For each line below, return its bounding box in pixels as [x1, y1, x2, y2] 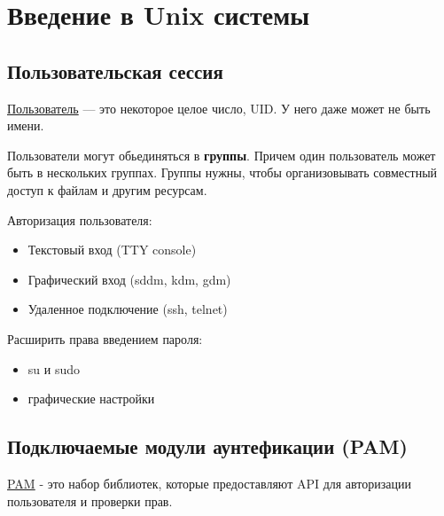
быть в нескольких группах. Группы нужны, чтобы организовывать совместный [7, 163, 438, 182]
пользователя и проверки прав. [7, 491, 173, 510]
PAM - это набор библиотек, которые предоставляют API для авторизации [7, 473, 411, 492]
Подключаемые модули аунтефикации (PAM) [7, 433, 408, 460]
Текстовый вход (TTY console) [27, 240, 197, 259]
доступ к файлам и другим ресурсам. [7, 180, 207, 199]
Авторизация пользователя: [7, 210, 152, 229]
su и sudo [27, 359, 80, 378]
